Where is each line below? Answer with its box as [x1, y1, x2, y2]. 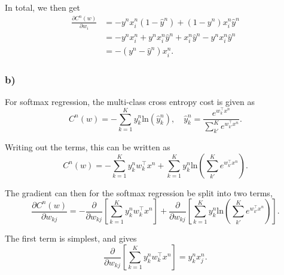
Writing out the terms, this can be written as [5, 141, 170, 153]
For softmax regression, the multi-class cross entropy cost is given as [5, 95, 255, 107]
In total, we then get [5, 1, 80, 13]
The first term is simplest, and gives [5, 232, 137, 245]
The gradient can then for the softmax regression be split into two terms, [5, 186, 273, 199]
